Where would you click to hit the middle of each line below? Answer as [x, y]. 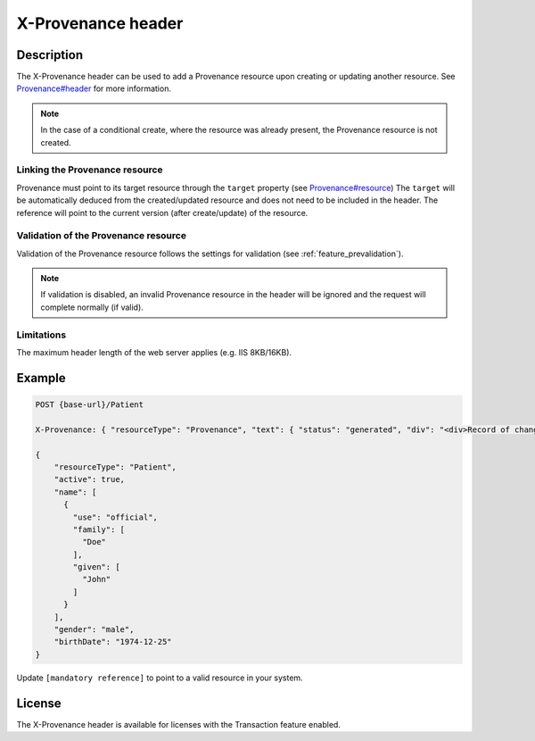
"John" [96, 579]
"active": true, [89, 479]
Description [50, 55]
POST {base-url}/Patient [90, 405]
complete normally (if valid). [92, 307]
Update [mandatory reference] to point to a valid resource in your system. [160, 678]
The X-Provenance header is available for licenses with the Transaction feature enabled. [178, 724]
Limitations [41, 335]
